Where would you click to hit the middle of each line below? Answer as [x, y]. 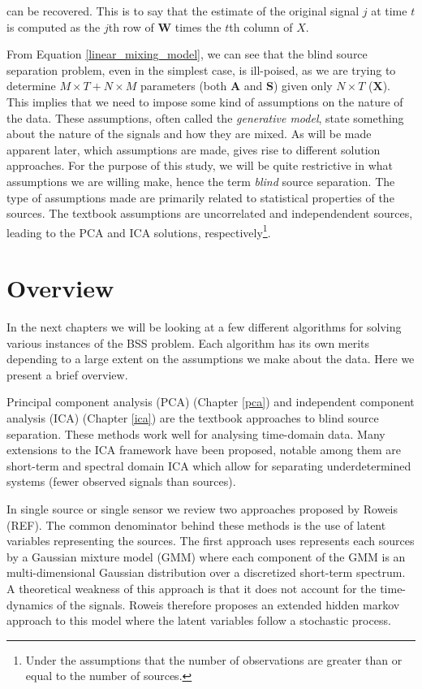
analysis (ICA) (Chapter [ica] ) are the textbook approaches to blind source [193, 418]
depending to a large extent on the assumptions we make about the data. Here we [211, 359]
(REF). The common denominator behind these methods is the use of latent [196, 524]
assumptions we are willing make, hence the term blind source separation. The [201, 181]
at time [389, 11]
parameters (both [183, 86]
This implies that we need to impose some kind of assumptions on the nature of [205, 101]
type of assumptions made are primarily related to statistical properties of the [200, 197]
